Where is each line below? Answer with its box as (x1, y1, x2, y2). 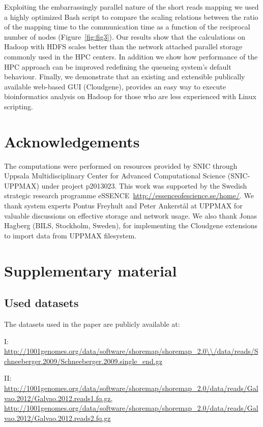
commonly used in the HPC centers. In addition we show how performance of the (4, 51, 258, 62)
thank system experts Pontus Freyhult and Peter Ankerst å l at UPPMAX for (4, 200, 243, 211)
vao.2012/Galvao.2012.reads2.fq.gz (4, 412, 111, 423)
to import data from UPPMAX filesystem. (4, 230, 137, 240)
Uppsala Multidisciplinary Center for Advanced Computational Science (4, 170, 226, 181)
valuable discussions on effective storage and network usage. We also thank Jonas (4, 210, 257, 221)
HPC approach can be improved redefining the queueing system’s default (4, 61, 231, 72)
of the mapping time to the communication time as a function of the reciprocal (4, 21, 250, 32)
